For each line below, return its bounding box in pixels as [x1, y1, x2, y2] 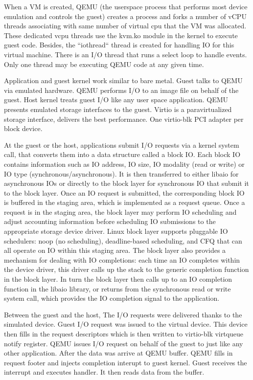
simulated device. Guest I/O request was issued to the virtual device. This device [4, 319, 248, 329]
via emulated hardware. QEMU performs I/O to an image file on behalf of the [4, 85, 239, 95]
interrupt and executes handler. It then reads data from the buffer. [4, 367, 205, 377]
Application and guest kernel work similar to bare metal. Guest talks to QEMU [4, 75, 243, 86]
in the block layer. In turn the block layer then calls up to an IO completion [4, 274, 232, 284]
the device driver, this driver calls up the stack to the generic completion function [4, 264, 249, 274]
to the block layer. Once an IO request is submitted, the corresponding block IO [4, 187, 245, 198]
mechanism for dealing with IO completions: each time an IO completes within [4, 254, 240, 265]
